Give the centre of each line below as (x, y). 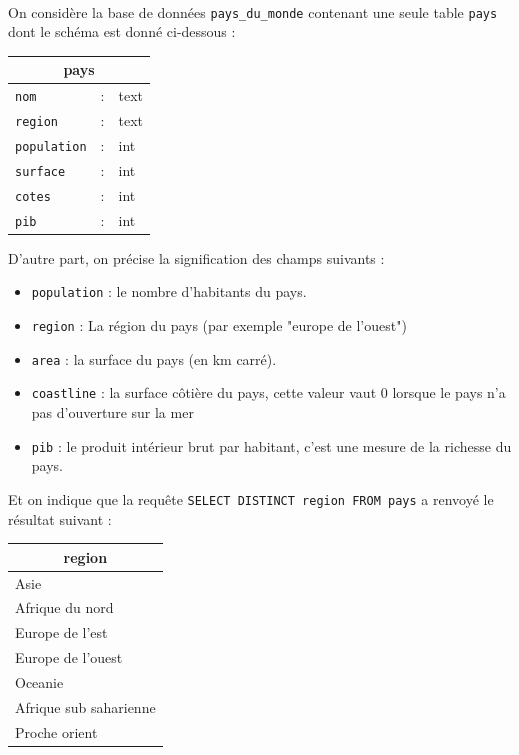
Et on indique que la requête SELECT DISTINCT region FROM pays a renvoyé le (251, 498)
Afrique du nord (64, 607)
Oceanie (39, 681)
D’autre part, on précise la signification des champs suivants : (196, 257)
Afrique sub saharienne (85, 706)
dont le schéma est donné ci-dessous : (122, 31)
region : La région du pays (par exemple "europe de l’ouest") (219, 325)
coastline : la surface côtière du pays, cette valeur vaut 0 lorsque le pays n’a (268, 392)
